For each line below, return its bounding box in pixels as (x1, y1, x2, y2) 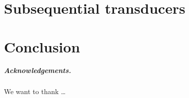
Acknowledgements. (4, 65, 72, 75)
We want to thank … (4, 86, 66, 97)
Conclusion (4, 36, 80, 56)
